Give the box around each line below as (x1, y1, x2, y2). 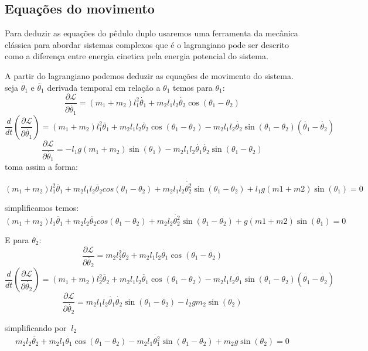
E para (5, 233, 29, 246)
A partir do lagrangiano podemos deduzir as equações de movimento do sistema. (5, 69, 294, 81)
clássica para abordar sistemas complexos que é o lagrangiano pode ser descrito (5, 38, 289, 50)
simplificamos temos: (5, 201, 79, 213)
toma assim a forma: (5, 161, 79, 173)
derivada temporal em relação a (47, 81, 161, 93)
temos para (173, 81, 213, 93)
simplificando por (5, 321, 67, 333)
